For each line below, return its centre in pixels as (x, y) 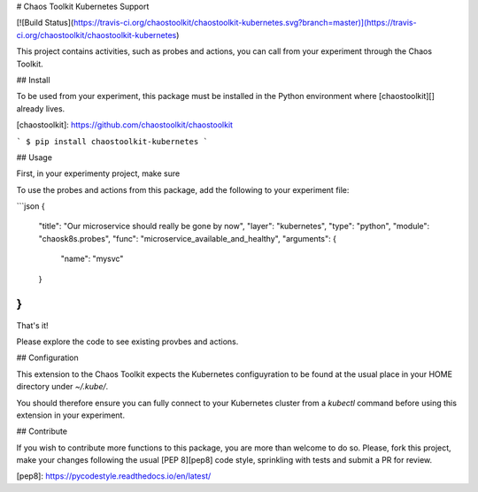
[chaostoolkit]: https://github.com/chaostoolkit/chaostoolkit (125, 125)
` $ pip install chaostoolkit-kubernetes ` (112, 141)
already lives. (41, 108)
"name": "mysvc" (92, 259)
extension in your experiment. (71, 415)
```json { (31, 206)
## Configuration (47, 357)
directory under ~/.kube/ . (62, 387)
